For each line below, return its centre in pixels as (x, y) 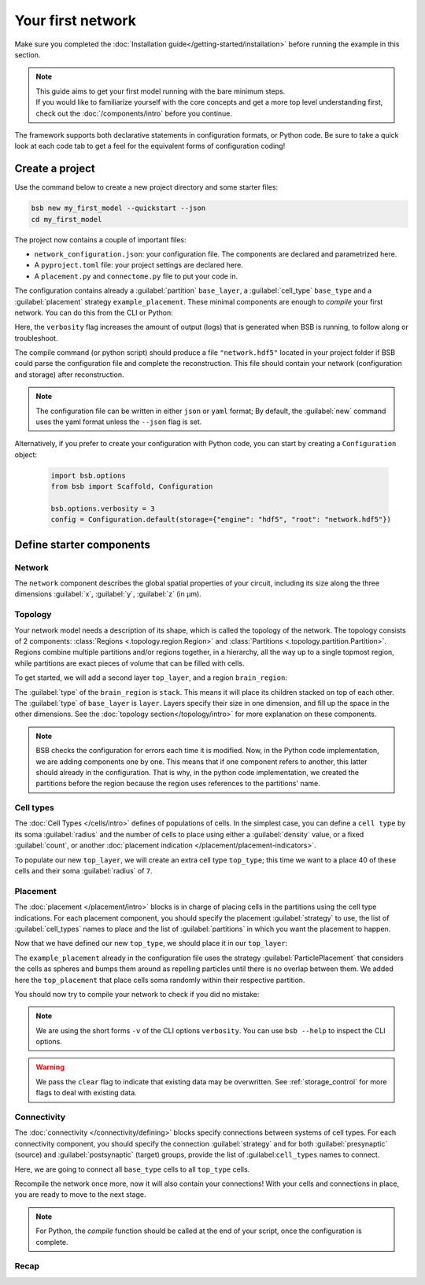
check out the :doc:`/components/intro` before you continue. (134, 113)
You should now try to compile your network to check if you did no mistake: (137, 994)
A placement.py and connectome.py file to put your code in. (136, 276)
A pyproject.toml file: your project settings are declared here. (139, 265)
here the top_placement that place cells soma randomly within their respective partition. (160, 980)
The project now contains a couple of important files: (100, 239)
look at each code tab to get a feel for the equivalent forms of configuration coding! (150, 146)
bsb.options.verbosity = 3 (103, 508)
